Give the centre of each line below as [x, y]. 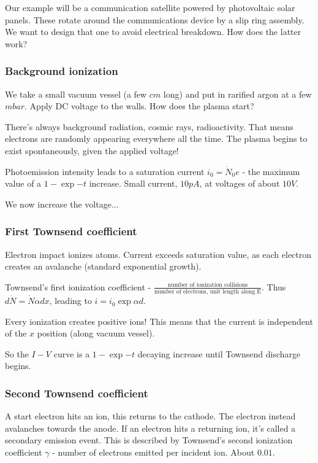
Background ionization [62, 71]
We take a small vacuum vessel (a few [76, 94]
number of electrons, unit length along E [208, 292]
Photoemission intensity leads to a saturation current [105, 171]
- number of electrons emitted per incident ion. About [153, 452]
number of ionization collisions [208, 285]
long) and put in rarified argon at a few [237, 94]
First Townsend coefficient [71, 231]
